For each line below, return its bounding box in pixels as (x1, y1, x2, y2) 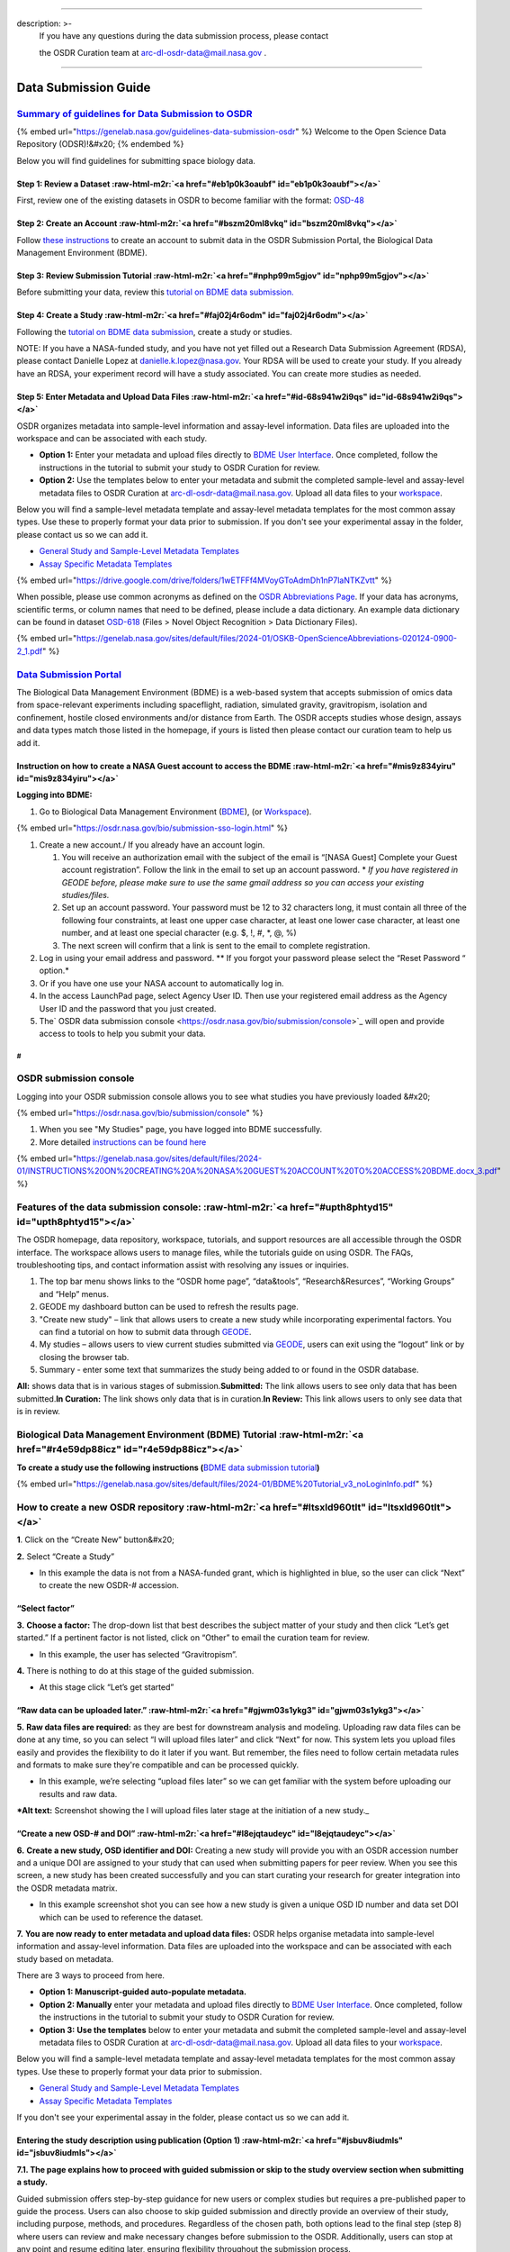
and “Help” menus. (39, 1288, 110, 1299)
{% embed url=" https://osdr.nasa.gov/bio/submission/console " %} (16, 1107, 264, 1118)
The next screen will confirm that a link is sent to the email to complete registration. (61, 940, 371, 950)
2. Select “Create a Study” (16, 1550, 115, 1562)
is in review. (16, 1406, 60, 1417)
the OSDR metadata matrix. (16, 1883, 118, 1893)
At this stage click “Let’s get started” (39, 1682, 174, 1693)
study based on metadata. (16, 1953, 114, 1964)
